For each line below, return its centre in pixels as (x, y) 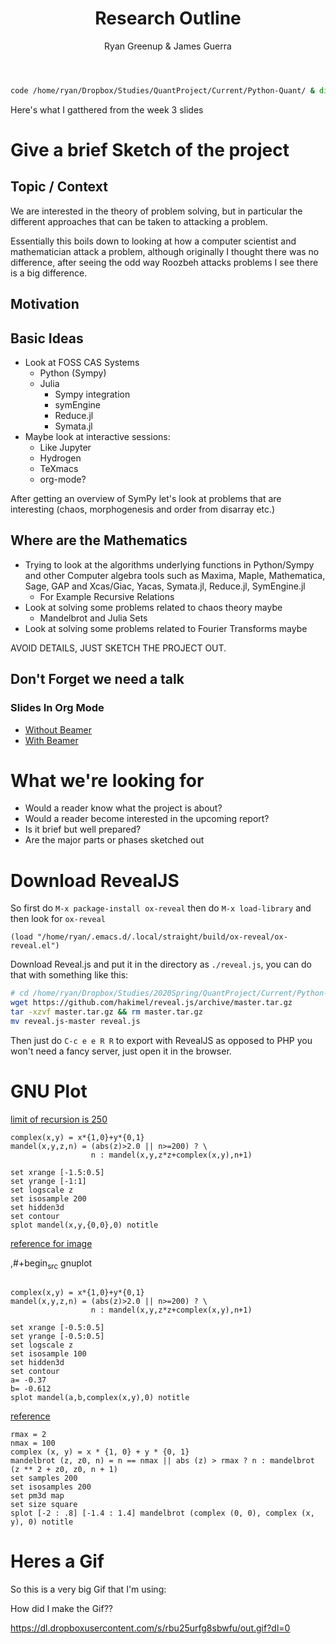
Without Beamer (58, 729)
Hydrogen (60, 458)
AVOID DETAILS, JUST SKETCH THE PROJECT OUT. (118, 648)
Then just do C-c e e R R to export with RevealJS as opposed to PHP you (161, 1040)
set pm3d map (37, 1495)
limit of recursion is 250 (59, 1119)
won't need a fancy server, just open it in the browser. (121, 1051)
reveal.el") (35, 946)
